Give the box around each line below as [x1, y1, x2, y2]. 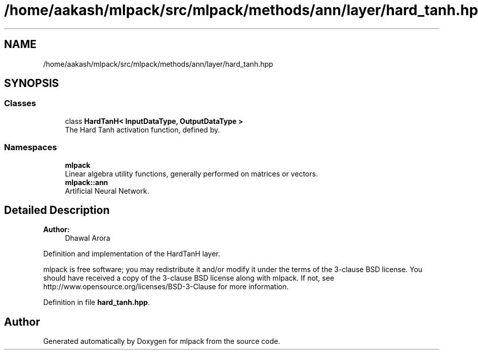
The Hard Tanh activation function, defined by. [65, 125, 220, 134]
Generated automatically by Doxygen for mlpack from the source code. [43, 337, 281, 346]
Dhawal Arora [65, 234, 110, 243]
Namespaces [4, 142, 57, 153]
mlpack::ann [65, 178, 108, 187]
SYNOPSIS [4, 77, 59, 90]
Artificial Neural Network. [65, 186, 149, 195]
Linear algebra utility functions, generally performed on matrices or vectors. [65, 169, 318, 178]
